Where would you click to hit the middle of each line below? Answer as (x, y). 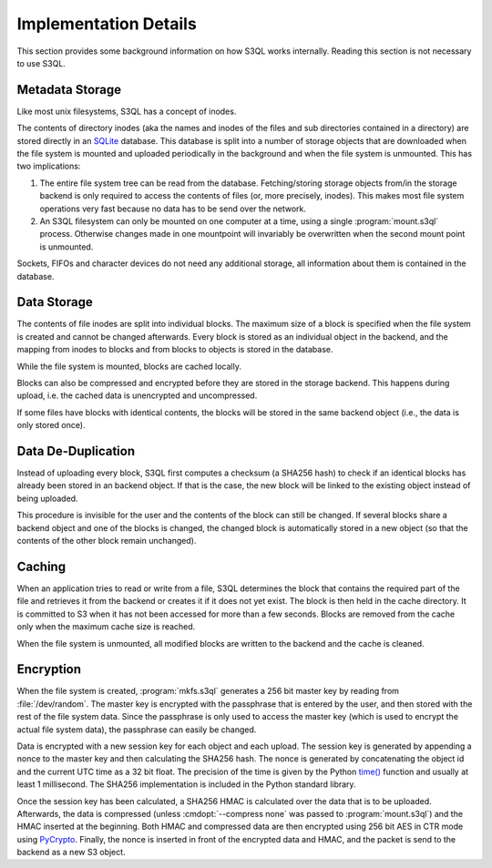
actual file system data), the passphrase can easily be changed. (137, 730)
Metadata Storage (69, 90)
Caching (41, 566)
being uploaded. (47, 498)
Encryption (49, 669)
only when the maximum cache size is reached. (106, 627)
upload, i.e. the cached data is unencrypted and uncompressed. (137, 395)
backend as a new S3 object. (72, 853)
